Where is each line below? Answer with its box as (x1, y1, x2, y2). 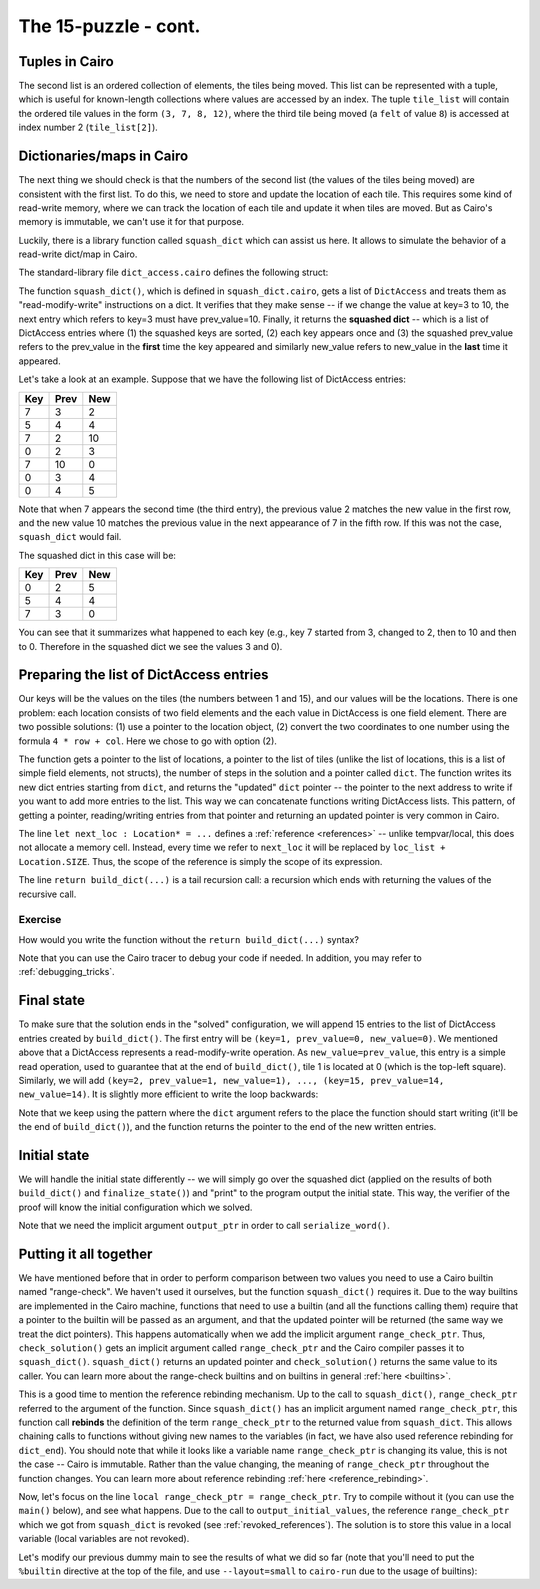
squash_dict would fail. (18, 531, 122, 543)
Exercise (18, 913, 62, 927)
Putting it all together (18, 1246, 153, 1262)
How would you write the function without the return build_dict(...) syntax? (18, 933, 360, 945)
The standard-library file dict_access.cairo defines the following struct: (18, 266, 329, 279)
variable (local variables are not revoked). (18, 1533, 190, 1545)
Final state (18, 992, 85, 1009)
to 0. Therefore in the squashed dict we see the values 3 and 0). (18, 640, 283, 652)
